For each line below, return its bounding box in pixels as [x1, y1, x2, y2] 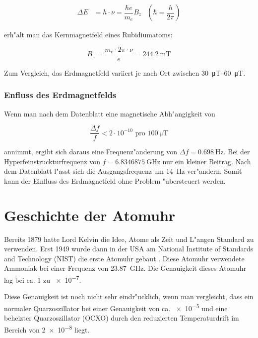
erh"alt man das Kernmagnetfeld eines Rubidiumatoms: [4, 29, 173, 40]
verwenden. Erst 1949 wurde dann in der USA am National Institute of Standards [4, 243, 254, 254]
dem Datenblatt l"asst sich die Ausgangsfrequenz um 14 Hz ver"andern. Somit [4, 166, 242, 176]
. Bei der [223, 146, 250, 157]
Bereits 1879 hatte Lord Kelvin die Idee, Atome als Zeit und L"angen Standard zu [4, 233, 254, 244]
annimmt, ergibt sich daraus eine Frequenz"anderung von [4, 146, 178, 157]
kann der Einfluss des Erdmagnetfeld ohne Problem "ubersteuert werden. [4, 175, 226, 186]
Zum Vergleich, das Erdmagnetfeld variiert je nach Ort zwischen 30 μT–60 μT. [4, 67, 246, 78]
